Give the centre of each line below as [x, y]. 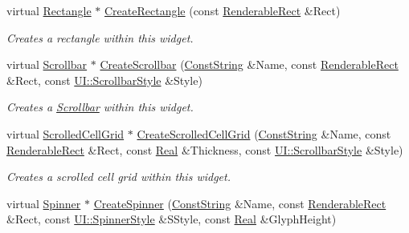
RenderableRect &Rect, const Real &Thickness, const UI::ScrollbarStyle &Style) [205, 149]
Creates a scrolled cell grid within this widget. [119, 177]
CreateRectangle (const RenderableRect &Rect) [222, 10]
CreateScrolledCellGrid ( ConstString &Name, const [264, 133]
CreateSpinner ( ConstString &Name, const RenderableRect [240, 203]
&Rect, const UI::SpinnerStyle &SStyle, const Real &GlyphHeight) [172, 219]
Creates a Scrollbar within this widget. [100, 107]
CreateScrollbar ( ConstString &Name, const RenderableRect [249, 64]
